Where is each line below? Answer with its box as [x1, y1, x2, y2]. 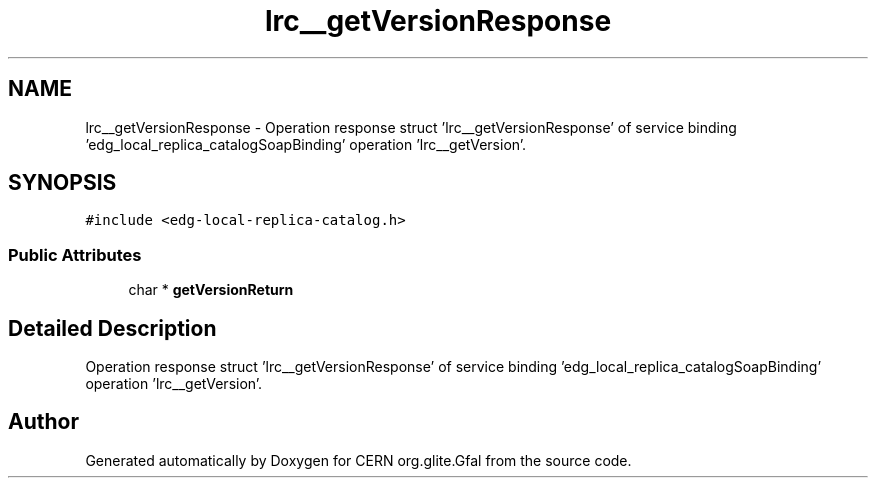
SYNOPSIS [8, 170, 117, 196]
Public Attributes [8, 244, 142, 265]
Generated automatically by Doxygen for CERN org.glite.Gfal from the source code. [85, 451, 632, 469]
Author [8, 409, 79, 435]
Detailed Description [8, 315, 217, 341]
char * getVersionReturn [128, 281, 294, 299]
